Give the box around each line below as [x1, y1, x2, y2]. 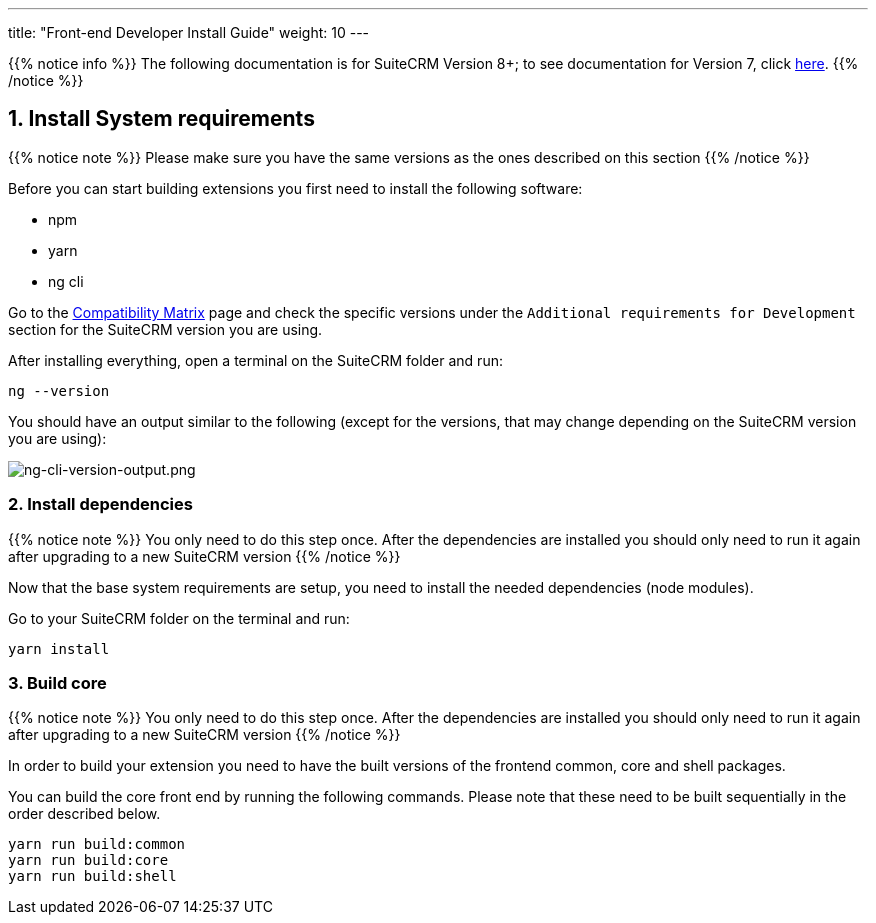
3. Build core [8, 672, 107, 693]
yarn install [8, 640, 110, 657]
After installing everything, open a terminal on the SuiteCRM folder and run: [8, 351, 503, 369]
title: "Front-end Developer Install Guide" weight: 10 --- [8, 24, 370, 41]
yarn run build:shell [8, 868, 177, 885]
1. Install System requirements [8, 106, 315, 132]
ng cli [48, 272, 84, 290]
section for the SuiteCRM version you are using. [8, 320, 323, 338]
